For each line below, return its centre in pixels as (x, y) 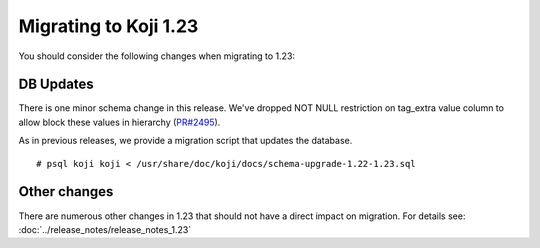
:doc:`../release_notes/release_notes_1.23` (105, 229)
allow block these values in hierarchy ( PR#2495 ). (119, 122)
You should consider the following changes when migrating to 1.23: (156, 56)
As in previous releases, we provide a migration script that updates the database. (185, 141)
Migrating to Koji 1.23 (108, 26)
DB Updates (56, 84)
